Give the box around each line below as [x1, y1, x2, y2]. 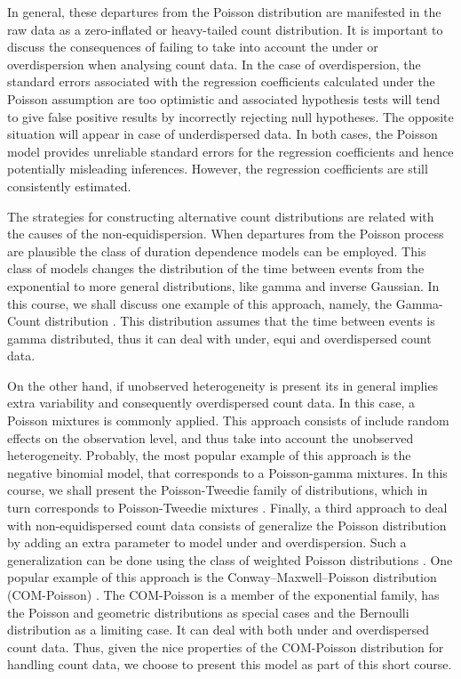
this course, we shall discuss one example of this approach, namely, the [7, 294, 393, 312]
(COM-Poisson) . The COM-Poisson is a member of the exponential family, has [7, 586, 440, 603]
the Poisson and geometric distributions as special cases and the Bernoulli [7, 602, 409, 621]
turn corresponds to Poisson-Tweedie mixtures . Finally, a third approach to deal [7, 498, 448, 517]
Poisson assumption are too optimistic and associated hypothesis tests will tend [7, 89, 441, 108]
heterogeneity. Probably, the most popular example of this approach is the [7, 446, 411, 465]
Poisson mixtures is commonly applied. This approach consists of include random [7, 411, 449, 430]
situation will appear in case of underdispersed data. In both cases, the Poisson [7, 125, 438, 143]
